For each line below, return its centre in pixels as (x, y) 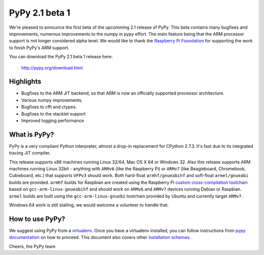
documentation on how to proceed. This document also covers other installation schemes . (100, 237)
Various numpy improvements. (52, 100)
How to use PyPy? (37, 219)
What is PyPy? (32, 134)
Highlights (25, 82)
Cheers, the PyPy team (32, 246)
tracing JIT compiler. (30, 153)
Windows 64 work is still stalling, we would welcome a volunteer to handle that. (89, 205)
